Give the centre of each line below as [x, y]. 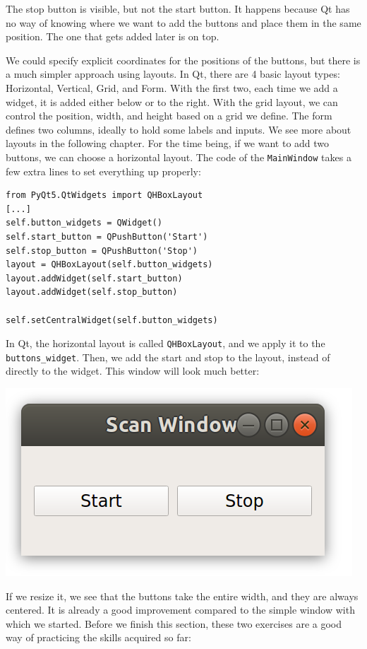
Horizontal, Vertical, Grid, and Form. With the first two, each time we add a [172, 87]
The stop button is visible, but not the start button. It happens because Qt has [178, 8]
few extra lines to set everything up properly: [103, 171]
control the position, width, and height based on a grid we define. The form [169, 116]
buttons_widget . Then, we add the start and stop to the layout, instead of [168, 357]
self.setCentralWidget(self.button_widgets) [112, 320]
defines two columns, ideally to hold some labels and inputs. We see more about [179, 129]
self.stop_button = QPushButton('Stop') [102, 251]
